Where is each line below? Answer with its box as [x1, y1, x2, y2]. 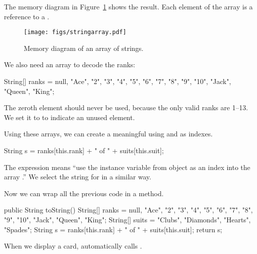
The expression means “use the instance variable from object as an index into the [4, 162, 251, 172]
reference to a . [4, 11, 49, 21]
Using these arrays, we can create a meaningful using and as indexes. [4, 128, 213, 139]
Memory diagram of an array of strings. [24, 42, 144, 53]
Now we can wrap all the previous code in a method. [4, 188, 164, 198]
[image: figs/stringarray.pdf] [24, 29, 127, 36]
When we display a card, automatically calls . [4, 241, 142, 251]
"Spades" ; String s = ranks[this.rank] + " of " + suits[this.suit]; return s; [4, 224, 222, 234]
